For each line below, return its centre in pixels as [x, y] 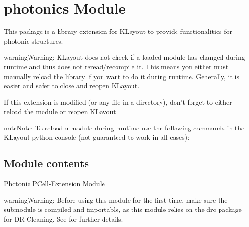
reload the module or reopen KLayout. [61, 111]
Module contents [47, 163]
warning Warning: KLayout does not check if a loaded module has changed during [124, 57]
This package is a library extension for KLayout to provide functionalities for [118, 31]
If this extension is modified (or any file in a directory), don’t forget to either [118, 102]
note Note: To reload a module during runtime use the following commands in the [124, 127]
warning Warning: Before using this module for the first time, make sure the [116, 200]
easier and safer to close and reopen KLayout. [72, 86]
